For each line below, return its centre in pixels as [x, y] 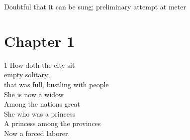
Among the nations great [42, 104]
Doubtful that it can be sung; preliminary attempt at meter [95, 6]
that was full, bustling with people [56, 84]
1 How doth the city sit [40, 65]
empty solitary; [27, 74]
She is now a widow [34, 94]
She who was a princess [40, 113]
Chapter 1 [40, 41]
